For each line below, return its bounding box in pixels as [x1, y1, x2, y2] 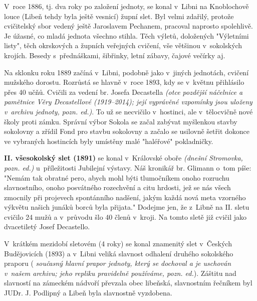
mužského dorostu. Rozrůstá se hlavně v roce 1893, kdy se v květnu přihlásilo [4, 77, 244, 87]
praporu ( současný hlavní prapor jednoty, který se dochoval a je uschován [4, 258, 231, 268]
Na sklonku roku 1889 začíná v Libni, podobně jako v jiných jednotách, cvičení [4, 67, 249, 77]
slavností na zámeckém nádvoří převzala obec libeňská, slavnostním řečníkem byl [4, 277, 252, 288]
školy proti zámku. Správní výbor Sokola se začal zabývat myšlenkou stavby [4, 116, 237, 126]
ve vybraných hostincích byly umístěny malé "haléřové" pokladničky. [4, 135, 213, 146]
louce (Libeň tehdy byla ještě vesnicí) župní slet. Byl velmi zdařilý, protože [4, 11, 234, 21]
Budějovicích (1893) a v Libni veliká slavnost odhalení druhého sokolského [4, 248, 233, 258]
